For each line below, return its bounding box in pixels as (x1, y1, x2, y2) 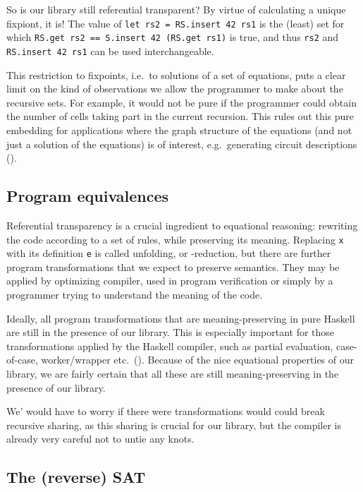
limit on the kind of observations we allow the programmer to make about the (6, 81, 343, 96)
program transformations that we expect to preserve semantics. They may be (6, 259, 340, 274)
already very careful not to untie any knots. (6, 431, 195, 446)
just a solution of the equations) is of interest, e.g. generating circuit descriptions (6, 136, 357, 151)
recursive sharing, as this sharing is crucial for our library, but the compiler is (6, 417, 342, 432)
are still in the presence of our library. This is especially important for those (6, 325, 335, 340)
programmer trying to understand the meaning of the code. (6, 287, 263, 302)
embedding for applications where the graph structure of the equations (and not (6, 122, 352, 137)
